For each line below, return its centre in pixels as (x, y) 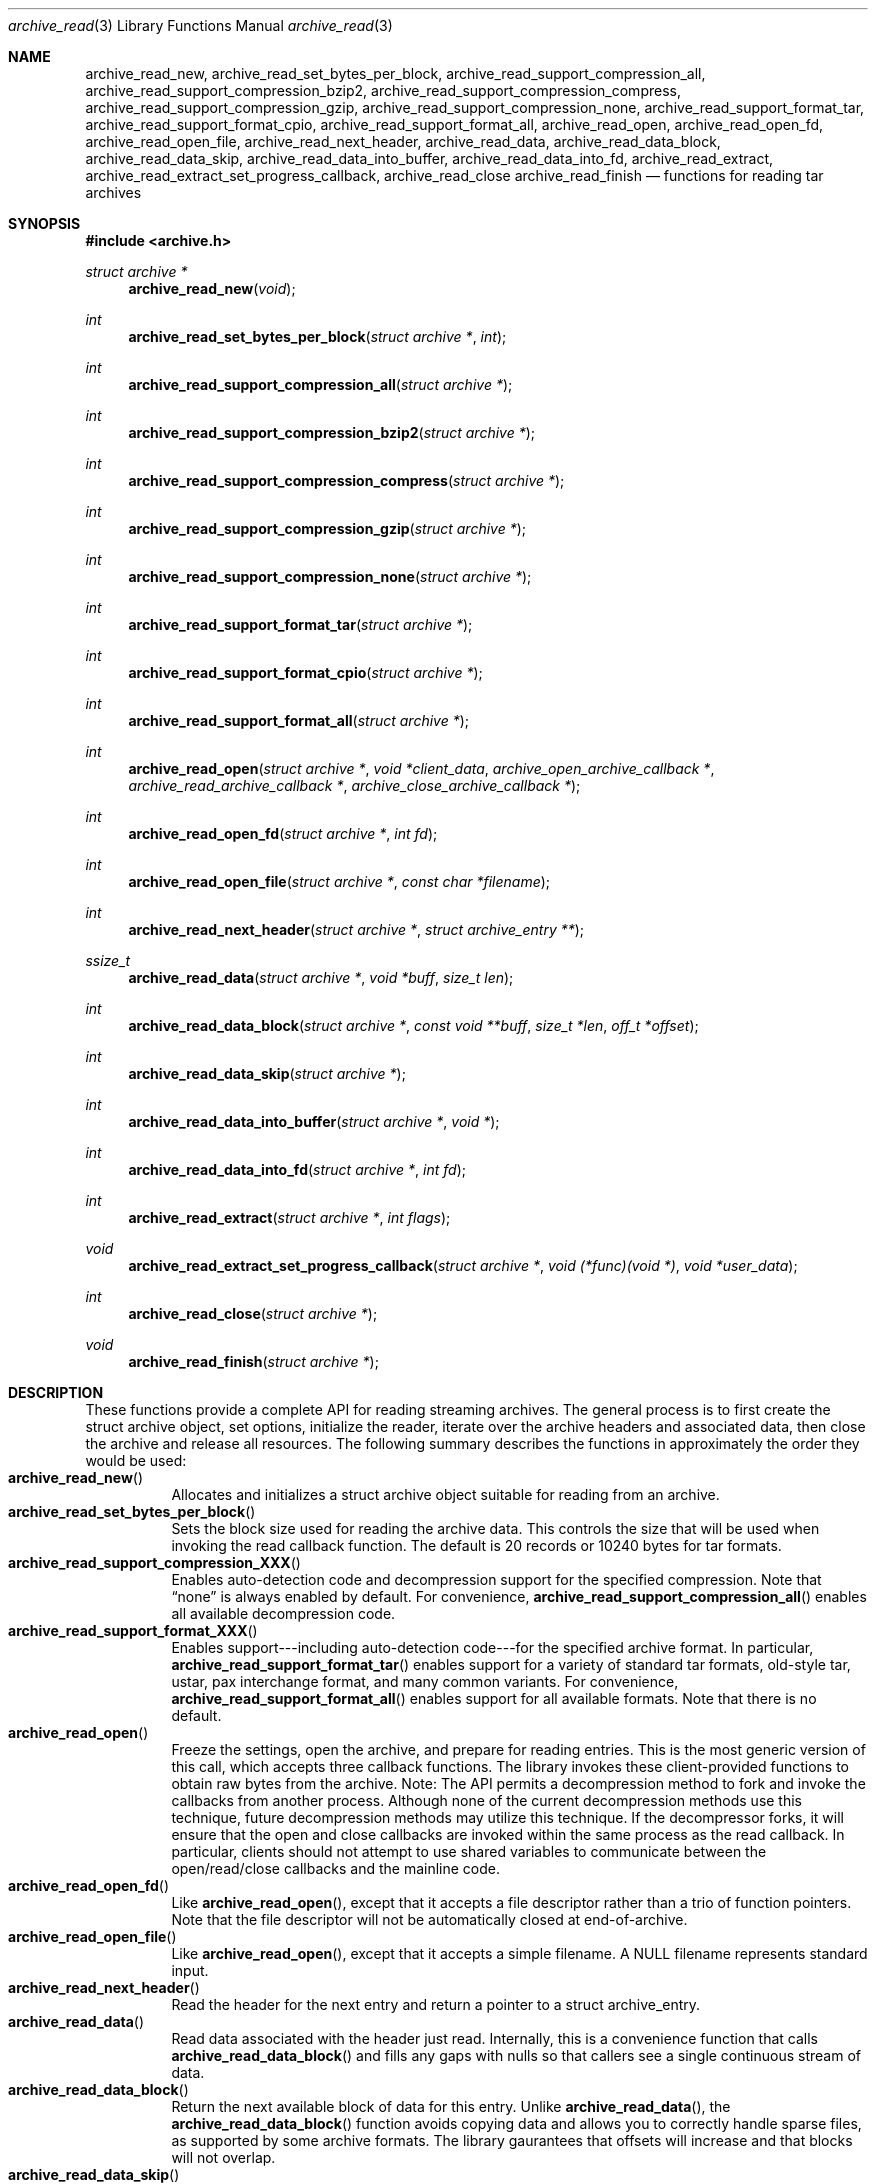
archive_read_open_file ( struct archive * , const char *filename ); (339, 881)
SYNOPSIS (44, 223)
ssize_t (108, 960)
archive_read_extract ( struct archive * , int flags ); (289, 1217)
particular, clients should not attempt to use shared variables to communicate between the (469, 1851)
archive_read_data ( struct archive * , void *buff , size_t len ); (321, 977)
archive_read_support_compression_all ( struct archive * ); (320, 384)
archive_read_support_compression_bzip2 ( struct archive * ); (332, 432)
